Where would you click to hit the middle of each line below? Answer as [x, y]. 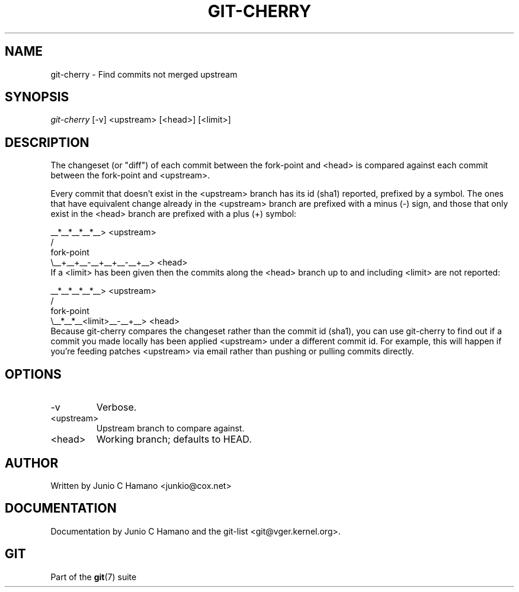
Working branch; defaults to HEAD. [174, 439]
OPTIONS [33, 374]
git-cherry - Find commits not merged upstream [144, 74]
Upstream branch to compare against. [170, 428]
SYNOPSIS [37, 97]
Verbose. [116, 407]
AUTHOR [32, 463]
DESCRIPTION [47, 142]
